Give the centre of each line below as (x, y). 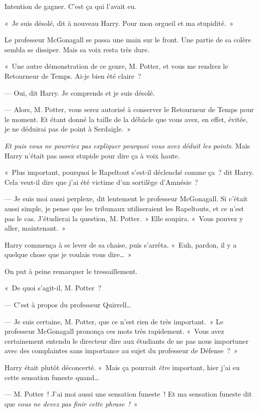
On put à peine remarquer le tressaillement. (71, 271)
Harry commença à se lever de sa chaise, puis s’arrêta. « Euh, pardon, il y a (121, 244)
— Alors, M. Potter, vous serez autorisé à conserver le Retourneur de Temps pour (129, 109)
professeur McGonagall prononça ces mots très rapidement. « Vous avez (114, 331)
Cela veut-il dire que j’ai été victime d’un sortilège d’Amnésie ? (101, 182)
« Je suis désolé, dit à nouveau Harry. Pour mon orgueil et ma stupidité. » (119, 23)
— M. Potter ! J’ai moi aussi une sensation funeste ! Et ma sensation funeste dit (128, 394)
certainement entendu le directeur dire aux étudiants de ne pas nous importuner (127, 341)
